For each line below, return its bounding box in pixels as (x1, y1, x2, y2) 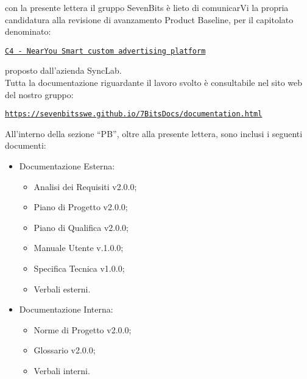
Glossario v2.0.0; (34, 344, 96, 356)
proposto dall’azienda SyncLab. (5, 64, 122, 77)
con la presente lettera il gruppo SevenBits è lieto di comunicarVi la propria (5, 1, 289, 13)
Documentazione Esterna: (19, 160, 115, 172)
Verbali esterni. (34, 282, 91, 295)
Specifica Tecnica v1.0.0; (34, 262, 125, 275)
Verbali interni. (34, 364, 90, 377)
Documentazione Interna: (19, 303, 113, 316)
